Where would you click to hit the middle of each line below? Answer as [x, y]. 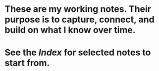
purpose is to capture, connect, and [79, 19]
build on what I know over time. [70, 30]
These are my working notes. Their [78, 9]
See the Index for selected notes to [78, 53]
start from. [27, 63]
